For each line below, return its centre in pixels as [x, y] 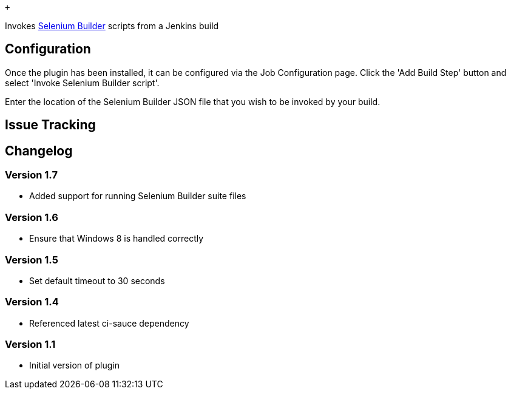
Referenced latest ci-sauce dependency [109, 323]
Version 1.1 [30, 345]
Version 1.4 [32, 302]
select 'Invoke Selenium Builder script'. [82, 83]
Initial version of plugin [74, 365]
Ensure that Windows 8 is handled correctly [117, 239]
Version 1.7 [31, 175]
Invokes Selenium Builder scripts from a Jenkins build [112, 26]
